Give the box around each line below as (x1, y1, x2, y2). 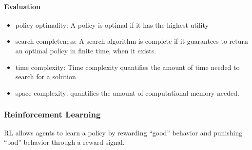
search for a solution (15, 71, 76, 82)
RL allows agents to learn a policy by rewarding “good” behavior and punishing (4, 127, 243, 137)
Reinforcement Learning (4, 108, 101, 120)
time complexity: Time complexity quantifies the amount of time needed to (15, 62, 240, 72)
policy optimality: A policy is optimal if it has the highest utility (15, 19, 209, 30)
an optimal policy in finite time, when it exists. (15, 45, 156, 55)
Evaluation (4, 1, 40, 11)
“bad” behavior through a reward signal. (4, 137, 125, 147)
